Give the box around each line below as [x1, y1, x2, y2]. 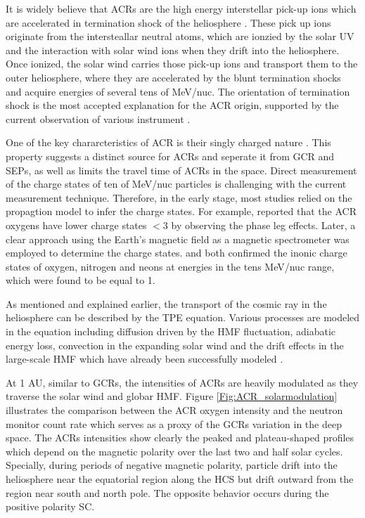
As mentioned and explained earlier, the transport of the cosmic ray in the [6, 296, 327, 311]
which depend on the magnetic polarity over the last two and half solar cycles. [6, 443, 343, 458]
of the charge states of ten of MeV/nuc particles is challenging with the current [6, 176, 347, 191]
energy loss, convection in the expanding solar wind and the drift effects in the [6, 337, 344, 352]
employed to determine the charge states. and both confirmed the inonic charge [6, 245, 347, 260]
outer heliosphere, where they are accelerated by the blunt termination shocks [6, 70, 341, 84]
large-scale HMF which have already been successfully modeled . [6, 351, 283, 366]
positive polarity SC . [6, 499, 95, 514]
